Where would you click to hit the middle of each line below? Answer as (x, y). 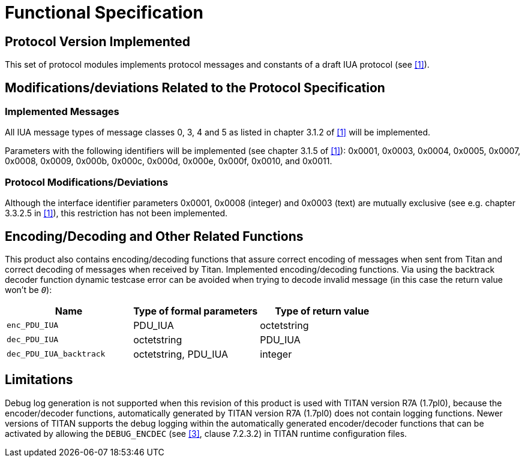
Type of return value (322, 311)
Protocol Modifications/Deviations (87, 182)
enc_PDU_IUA (33, 325)
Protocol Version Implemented (98, 41)
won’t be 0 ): (28, 289)
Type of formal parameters (196, 311)
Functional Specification (104, 13)
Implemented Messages (62, 112)
